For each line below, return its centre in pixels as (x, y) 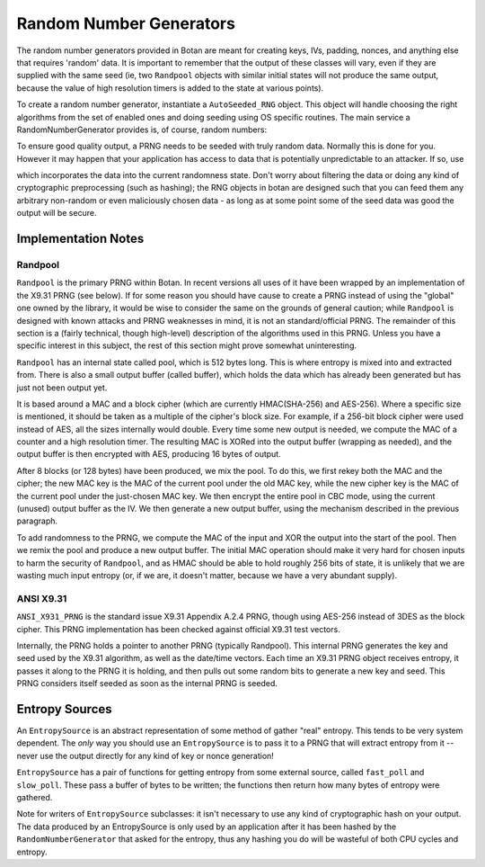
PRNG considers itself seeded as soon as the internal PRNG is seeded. (147, 684)
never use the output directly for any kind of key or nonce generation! (145, 755)
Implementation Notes (80, 239)
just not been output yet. (62, 388)
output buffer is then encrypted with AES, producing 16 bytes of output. (149, 454)
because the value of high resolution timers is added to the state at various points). (170, 88)
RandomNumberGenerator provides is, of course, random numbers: (142, 130)
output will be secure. (57, 213)
